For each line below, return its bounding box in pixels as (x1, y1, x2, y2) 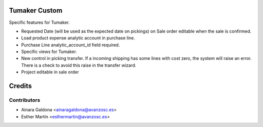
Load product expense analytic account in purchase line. (21, 35, 135, 41)
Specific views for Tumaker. (21, 49, 77, 54)
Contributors (9, 97, 40, 104)
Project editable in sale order (21, 69, 79, 75)
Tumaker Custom (9, 6, 63, 15)
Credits (9, 82, 32, 90)
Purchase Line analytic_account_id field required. (21, 42, 120, 48)
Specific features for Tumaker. (9, 19, 70, 25)
